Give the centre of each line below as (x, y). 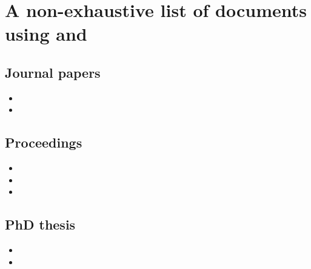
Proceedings (44, 142)
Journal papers (53, 72)
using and (46, 34)
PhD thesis (40, 224)
